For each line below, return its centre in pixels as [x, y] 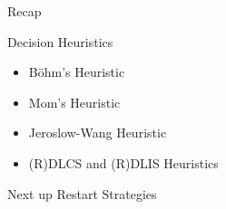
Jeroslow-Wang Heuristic [98, 133]
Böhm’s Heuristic [77, 72]
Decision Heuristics [60, 41]
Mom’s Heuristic [74, 102]
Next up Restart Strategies [82, 193]
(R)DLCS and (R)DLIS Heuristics [123, 162]
